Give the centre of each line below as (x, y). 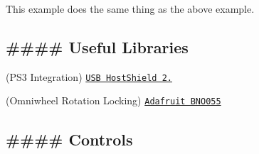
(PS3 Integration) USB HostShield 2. (89, 76)
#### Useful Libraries (97, 46)
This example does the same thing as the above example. (130, 9)
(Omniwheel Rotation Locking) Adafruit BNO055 (113, 100)
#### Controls (69, 139)
